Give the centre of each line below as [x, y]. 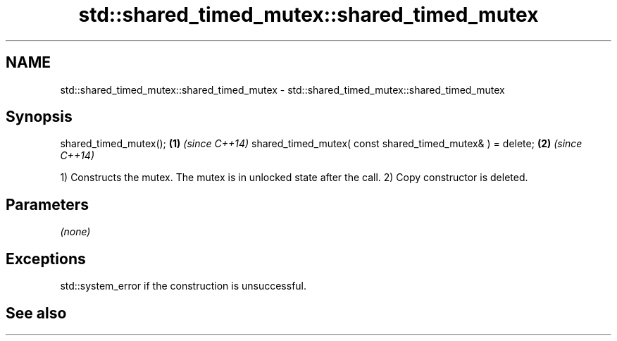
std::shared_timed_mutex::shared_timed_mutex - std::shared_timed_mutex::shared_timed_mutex [282, 89]
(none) [75, 232]
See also [36, 313]
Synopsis [39, 117]
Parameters [47, 204]
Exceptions [46, 259]
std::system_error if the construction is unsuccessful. [183, 286]
